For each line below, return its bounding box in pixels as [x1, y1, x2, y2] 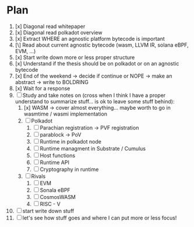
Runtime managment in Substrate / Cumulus [40, 145, 146, 152]
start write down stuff [22, 207, 75, 214]
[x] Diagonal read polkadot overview [15, 29, 103, 36]
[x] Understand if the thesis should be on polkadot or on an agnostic [15, 60, 179, 67]
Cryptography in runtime [40, 166, 99, 173]
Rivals [31, 173, 46, 180]
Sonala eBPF [40, 186, 70, 193]
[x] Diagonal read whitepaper [15, 23, 86, 30]
